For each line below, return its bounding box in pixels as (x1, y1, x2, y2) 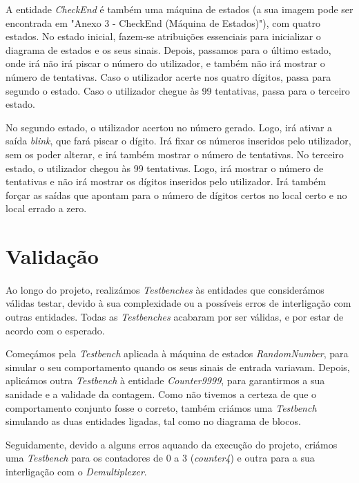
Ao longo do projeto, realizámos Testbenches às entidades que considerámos (6, 282, 324, 296)
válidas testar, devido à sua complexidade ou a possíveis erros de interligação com (6, 296, 351, 310)
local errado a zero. (6, 201, 87, 216)
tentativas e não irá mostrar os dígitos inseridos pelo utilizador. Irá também (6, 174, 327, 189)
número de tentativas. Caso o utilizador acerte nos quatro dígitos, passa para (6, 69, 331, 84)
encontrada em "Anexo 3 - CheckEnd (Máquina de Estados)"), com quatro (6, 15, 320, 30)
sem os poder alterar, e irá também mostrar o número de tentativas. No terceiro (6, 146, 344, 161)
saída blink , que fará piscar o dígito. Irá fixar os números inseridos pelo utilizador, (6, 133, 351, 148)
